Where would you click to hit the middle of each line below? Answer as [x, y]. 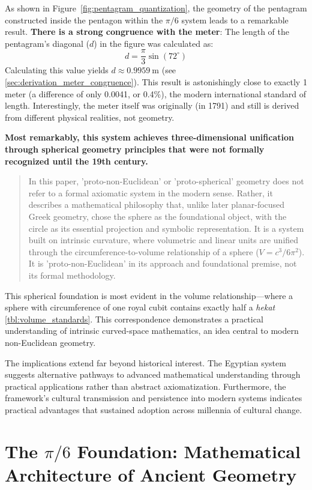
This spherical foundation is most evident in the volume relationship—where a [149, 295]
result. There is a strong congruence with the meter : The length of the [147, 32]
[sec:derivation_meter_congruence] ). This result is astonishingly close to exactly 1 [156, 82]
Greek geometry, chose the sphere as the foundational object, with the [157, 216]
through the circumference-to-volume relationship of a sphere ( [144, 251]
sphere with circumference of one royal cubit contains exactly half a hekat [140, 307]
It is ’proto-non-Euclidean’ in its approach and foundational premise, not [163, 263]
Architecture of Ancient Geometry [151, 474]
